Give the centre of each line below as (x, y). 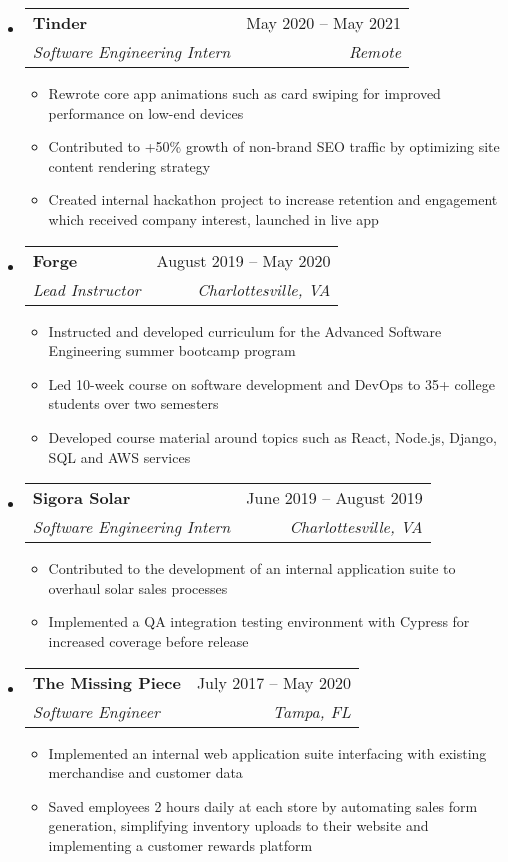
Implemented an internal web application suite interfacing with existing (267, 752)
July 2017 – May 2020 (273, 682)
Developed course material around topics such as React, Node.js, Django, (272, 436)
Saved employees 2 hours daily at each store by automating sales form (263, 805)
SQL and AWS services (119, 456)
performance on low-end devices (146, 112)
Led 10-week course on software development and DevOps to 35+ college (271, 383)
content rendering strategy (129, 165)
